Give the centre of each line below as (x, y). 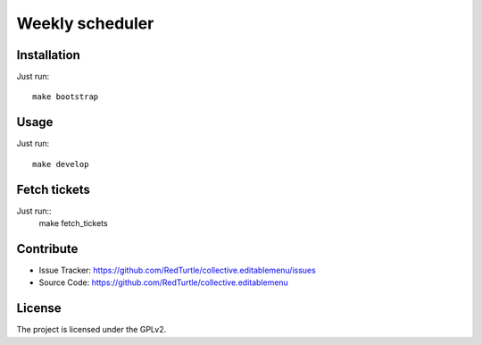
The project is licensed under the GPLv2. (91, 330)
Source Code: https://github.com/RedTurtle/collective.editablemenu (164, 282)
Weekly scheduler (85, 23)
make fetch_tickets (73, 223)
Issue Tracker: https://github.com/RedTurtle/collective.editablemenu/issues (177, 270)
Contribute (47, 249)
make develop (61, 164)
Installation (48, 55)
